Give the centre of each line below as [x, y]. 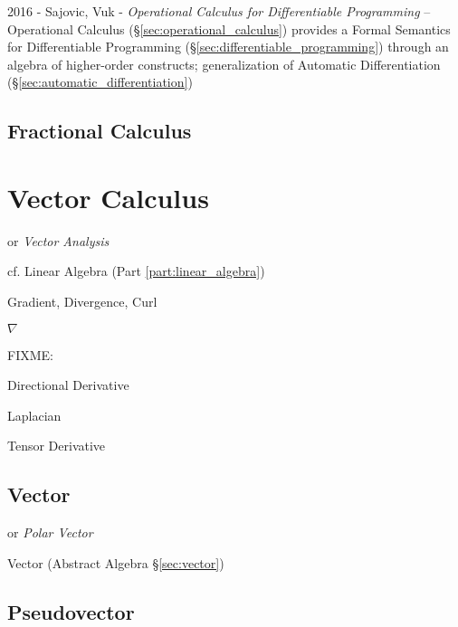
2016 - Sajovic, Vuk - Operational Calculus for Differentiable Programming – [219, 11]
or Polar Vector [50, 532]
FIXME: [30, 354]
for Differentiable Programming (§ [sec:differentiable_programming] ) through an [228, 47]
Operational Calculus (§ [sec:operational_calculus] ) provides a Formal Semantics [229, 28]
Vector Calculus [108, 197]
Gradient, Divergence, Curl [82, 302]
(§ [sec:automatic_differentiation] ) [100, 82]
